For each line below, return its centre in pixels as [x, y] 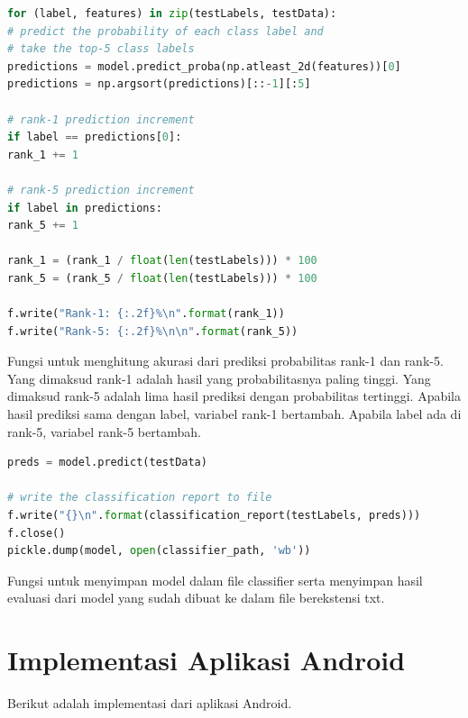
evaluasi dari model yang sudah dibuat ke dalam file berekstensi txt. [196, 598]
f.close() [37, 533]
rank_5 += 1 [43, 226]
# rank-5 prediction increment [101, 190]
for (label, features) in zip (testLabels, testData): [172, 14]
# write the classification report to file [140, 498]
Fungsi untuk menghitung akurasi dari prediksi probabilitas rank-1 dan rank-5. [225, 361]
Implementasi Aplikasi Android [206, 660]
